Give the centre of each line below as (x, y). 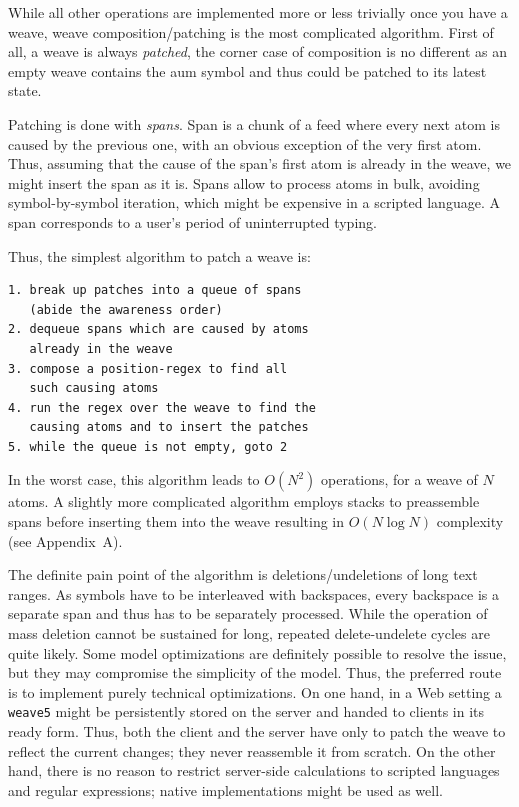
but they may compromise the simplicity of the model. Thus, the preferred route (255, 672)
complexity (470, 521)
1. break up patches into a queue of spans (155, 290)
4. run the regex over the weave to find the (162, 407)
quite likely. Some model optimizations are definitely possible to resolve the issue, (257, 652)
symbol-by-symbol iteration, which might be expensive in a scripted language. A (254, 202)
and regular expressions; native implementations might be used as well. (225, 789)
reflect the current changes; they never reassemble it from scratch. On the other (252, 750)
